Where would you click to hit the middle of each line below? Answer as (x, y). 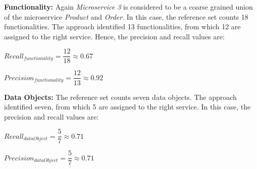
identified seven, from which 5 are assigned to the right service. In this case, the (127, 107)
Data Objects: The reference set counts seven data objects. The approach (120, 97)
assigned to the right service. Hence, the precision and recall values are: (114, 36)
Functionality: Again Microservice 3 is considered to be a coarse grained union (128, 7)
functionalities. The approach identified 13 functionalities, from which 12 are (122, 26)
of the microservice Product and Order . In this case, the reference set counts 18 (126, 16)
